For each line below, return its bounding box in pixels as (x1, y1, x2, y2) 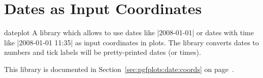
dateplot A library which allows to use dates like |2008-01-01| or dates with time (4, 27, 254, 38)
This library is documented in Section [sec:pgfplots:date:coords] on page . (4, 63, 234, 74)
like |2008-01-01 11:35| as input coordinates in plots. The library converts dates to (4, 37, 259, 47)
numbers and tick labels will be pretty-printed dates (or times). (4, 47, 201, 57)
